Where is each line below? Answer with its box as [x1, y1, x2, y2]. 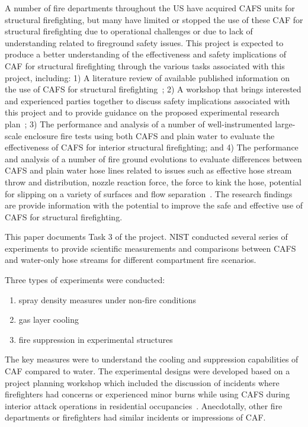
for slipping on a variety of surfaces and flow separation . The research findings [5, 187, 293, 200]
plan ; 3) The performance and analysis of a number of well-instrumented [5, 117, 272, 130]
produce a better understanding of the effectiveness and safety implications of [5, 48, 286, 60]
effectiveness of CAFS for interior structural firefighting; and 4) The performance [5, 141, 299, 153]
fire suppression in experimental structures [18, 333, 173, 345]
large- [275, 117, 296, 130]
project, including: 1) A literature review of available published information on [5, 71, 290, 84]
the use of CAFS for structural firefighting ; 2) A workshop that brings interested [5, 83, 301, 95]
